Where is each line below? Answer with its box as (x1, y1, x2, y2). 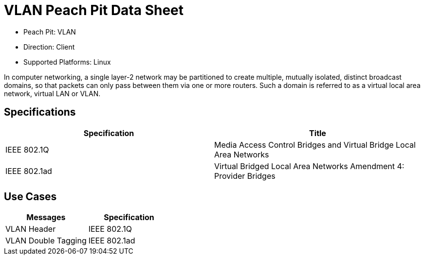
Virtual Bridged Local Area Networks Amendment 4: (214, 161, 405, 171)
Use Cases (4, 190, 57, 203)
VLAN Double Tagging (5, 236, 87, 246)
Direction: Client (23, 42, 75, 51)
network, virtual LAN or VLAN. (4, 89, 101, 98)
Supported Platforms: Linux (23, 57, 111, 66)
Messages (26, 212, 66, 223)
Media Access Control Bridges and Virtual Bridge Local (214, 139, 416, 150)
